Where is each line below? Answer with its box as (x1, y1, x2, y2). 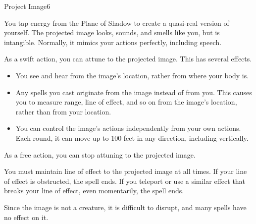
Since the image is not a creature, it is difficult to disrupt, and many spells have (4, 202, 247, 212)
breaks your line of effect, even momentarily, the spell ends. (4, 185, 184, 196)
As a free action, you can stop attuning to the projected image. (4, 149, 196, 160)
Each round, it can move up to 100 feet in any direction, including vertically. (15, 132, 249, 143)
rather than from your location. (15, 106, 111, 116)
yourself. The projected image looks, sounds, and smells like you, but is (4, 27, 220, 38)
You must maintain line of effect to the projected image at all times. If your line (4, 166, 247, 176)
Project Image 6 (4, 1, 51, 11)
